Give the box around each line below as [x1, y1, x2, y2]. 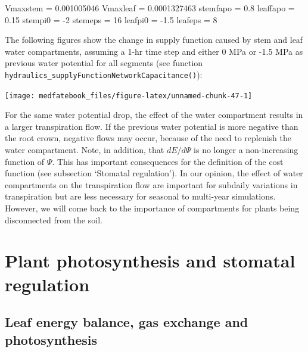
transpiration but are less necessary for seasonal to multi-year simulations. [5, 190, 276, 203]
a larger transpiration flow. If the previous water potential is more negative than [5, 120, 298, 132]
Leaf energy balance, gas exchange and [5, 313, 248, 331]
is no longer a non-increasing [194, 144, 298, 156]
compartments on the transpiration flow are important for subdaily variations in [5, 178, 298, 191]
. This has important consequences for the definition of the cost [52, 155, 284, 167]
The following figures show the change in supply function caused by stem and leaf [5, 33, 303, 46]
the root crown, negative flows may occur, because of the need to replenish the [5, 132, 292, 144]
